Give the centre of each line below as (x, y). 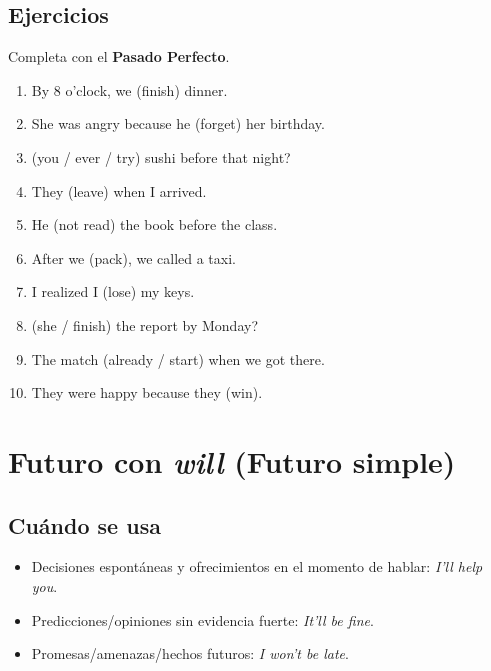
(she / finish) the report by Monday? (144, 324)
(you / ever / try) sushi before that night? (161, 156)
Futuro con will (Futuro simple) (232, 461)
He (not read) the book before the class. (154, 224)
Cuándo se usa (84, 524)
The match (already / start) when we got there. (178, 358)
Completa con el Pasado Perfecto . (119, 56)
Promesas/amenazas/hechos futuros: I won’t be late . (190, 653)
